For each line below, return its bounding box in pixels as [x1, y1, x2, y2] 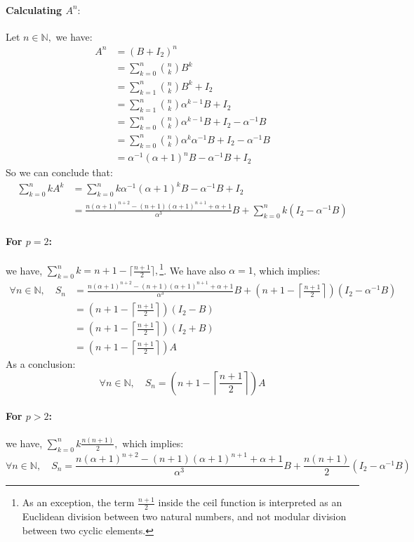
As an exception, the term [22, 495, 135, 510]
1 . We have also [159, 260, 226, 277]
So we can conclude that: [6, 165, 113, 180]
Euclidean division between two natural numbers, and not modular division [22, 509, 347, 524]
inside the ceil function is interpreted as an [158, 495, 342, 510]
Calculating [6, 2, 62, 17]
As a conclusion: [6, 357, 76, 371]
